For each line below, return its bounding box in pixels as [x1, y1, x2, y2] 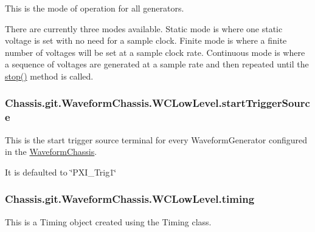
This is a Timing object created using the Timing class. [5, 215, 212, 228]
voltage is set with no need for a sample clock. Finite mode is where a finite [5, 34, 287, 47]
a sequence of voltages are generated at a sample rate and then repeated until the [5, 58, 309, 70]
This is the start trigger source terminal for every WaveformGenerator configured [5, 133, 308, 146]
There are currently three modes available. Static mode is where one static [5, 22, 283, 35]
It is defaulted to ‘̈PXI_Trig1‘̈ [5, 165, 117, 178]
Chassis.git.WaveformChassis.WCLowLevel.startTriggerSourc [5, 95, 310, 111]
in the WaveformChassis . [5, 145, 97, 158]
